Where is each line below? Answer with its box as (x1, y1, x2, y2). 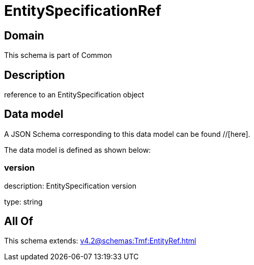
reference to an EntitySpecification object (4, 90, 144, 99)
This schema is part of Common (4, 51, 112, 60)
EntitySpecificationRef (4, 2, 162, 19)
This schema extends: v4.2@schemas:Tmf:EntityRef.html (4, 236, 197, 246)
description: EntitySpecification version (4, 181, 137, 190)
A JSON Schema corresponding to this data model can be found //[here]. (4, 129, 250, 138)
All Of (4, 215, 33, 228)
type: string (4, 197, 43, 206)
